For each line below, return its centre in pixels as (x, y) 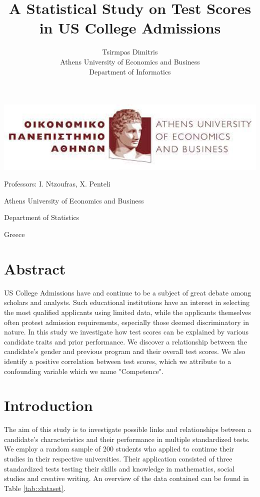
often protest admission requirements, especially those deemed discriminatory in (126, 322)
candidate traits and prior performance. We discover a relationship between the (125, 341)
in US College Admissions (130, 28)
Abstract (35, 268)
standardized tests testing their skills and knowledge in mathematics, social (119, 468)
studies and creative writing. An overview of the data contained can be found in (126, 478)
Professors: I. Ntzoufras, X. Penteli (57, 184)
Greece (14, 234)
